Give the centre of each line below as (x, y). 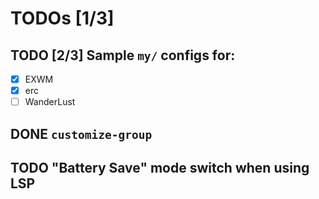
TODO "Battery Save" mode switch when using (160, 167)
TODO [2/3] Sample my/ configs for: (123, 55)
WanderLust (50, 102)
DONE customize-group (81, 133)
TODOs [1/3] (62, 18)
